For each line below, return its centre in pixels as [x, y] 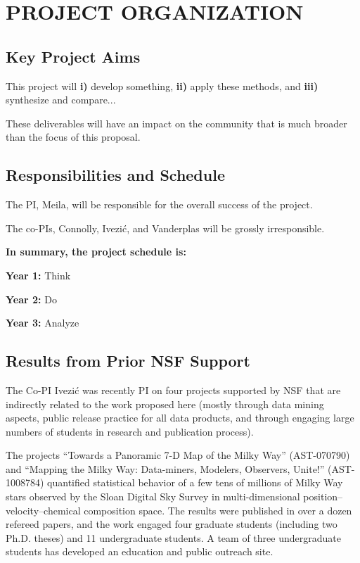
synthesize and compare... [61, 100]
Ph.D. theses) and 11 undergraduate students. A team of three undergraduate [173, 537]
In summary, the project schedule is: [96, 252]
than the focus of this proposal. [73, 137]
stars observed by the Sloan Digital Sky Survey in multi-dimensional [153, 496]
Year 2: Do [31, 299]
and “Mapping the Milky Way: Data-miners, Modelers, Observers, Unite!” [165, 468]
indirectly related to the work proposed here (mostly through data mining [165, 404]
